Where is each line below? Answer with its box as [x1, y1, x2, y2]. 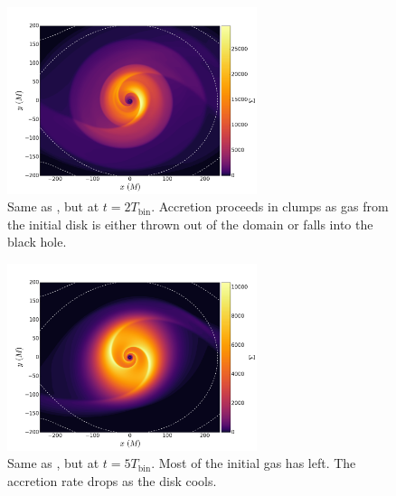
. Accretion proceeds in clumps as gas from [151, 197, 389, 216]
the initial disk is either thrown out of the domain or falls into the [7, 214, 373, 233]
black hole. [7, 232, 67, 251]
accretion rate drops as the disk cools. [7, 471, 217, 490]
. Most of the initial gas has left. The [151, 454, 356, 473]
